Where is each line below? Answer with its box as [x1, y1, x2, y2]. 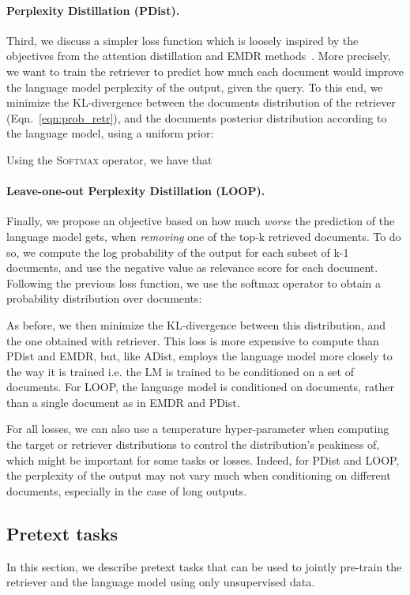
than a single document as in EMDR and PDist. [6, 394, 240, 410]
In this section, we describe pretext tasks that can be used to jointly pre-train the [6, 558, 402, 574]
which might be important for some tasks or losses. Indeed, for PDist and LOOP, [6, 451, 400, 468]
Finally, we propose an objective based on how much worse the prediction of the [6, 213, 395, 229]
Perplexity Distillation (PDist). [6, 2, 180, 18]
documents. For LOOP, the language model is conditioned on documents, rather [6, 378, 394, 395]
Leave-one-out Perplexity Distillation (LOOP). [6, 183, 265, 199]
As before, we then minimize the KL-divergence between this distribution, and [6, 316, 386, 333]
